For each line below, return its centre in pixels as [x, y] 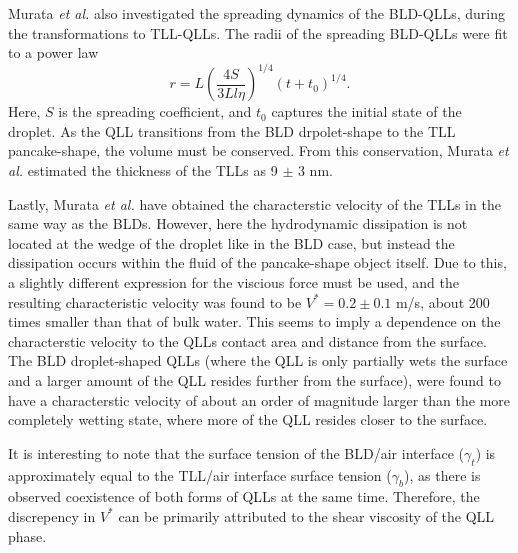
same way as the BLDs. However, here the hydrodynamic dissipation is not [238, 223]
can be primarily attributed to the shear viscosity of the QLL [306, 515]
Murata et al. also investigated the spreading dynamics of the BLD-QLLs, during [256, 13]
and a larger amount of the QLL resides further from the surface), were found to [254, 380]
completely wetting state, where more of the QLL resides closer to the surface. [248, 419]
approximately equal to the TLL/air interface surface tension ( [200, 474]
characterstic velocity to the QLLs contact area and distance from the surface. [247, 340]
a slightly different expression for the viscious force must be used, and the [234, 282]
